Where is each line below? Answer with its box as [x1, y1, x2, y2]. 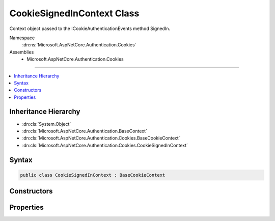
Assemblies [9, 49, 34, 55]
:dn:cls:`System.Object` [22, 121, 71, 127]
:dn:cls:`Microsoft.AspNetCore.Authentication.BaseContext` [22, 128, 148, 134]
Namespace [9, 35, 35, 41]
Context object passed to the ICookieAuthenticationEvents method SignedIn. [9, 25, 171, 32]
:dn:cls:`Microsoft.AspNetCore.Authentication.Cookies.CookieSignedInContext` [22, 142, 188, 148]
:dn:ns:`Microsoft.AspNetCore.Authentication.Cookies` [22, 42, 136, 48]
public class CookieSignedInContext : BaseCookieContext [20, 172, 166, 178]
